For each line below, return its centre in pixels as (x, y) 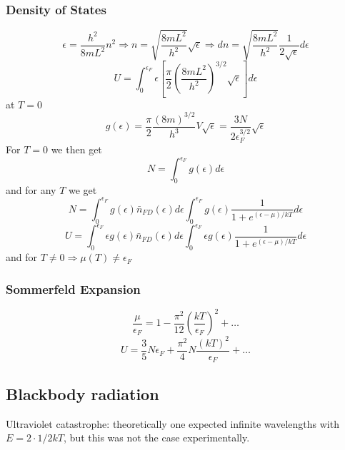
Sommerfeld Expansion (73, 288)
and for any (31, 189)
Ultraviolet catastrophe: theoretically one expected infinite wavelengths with (172, 423)
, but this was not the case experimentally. (157, 438)
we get (82, 189)
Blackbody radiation (82, 393)
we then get (76, 149)
